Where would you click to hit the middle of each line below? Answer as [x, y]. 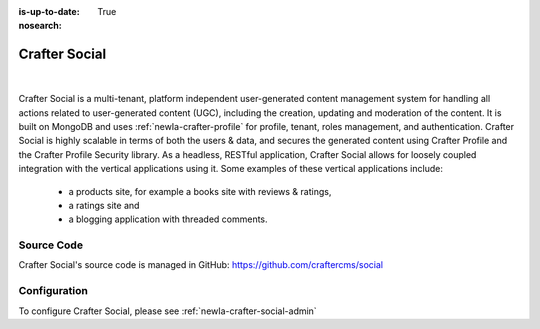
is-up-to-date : [49, 11]
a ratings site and [104, 205]
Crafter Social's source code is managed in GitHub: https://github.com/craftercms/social [201, 265]
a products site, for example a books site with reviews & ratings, [200, 191]
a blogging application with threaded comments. [168, 219]
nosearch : [40, 26]
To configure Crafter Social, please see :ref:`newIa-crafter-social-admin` [167, 311]
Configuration [53, 291]
